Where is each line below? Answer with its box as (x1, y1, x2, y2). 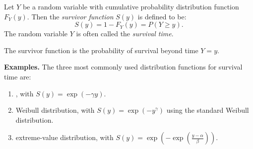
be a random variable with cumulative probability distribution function (22, 1, 239, 11)
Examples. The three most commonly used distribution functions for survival (4, 62, 243, 72)
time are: (4, 71, 31, 81)
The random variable (4, 28, 68, 39)
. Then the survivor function (27, 11, 114, 21)
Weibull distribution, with (15, 105, 95, 115)
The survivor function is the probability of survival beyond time (4, 45, 198, 55)
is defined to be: (137, 11, 187, 21)
